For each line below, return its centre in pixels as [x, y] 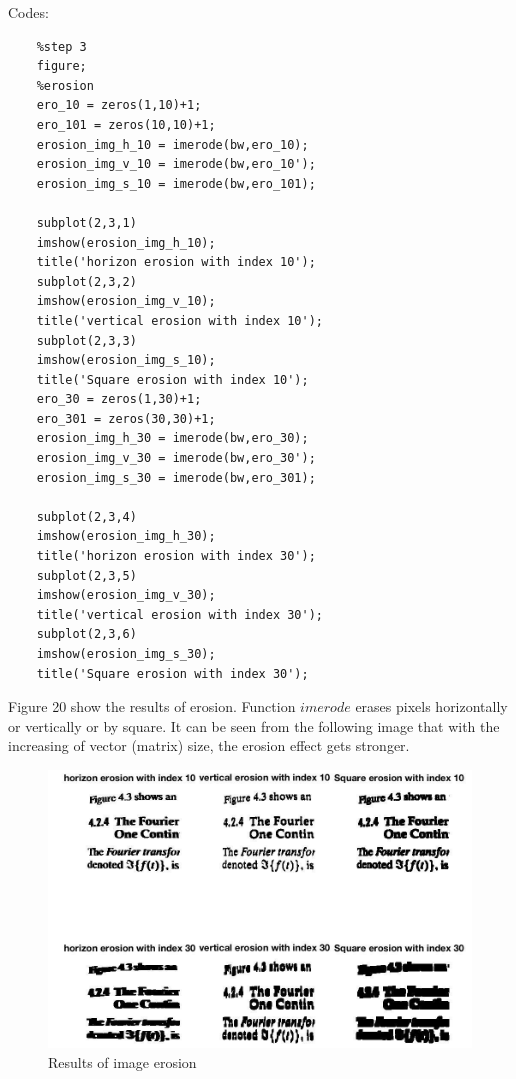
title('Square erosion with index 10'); [172, 379]
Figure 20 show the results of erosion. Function [152, 706]
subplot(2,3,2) [86, 281]
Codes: [28, 12]
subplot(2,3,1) [86, 222]
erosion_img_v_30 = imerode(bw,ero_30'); [176, 458]
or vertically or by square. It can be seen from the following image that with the [254, 725]
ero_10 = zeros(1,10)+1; [119, 105]
